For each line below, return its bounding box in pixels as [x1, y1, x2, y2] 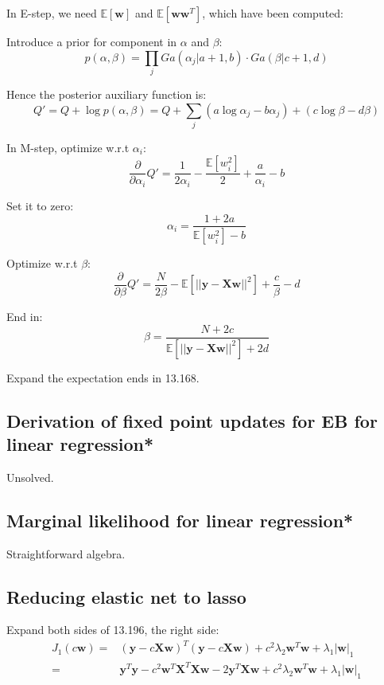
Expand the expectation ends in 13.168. [6, 369, 200, 386]
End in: [6, 308, 43, 325]
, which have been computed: [202, 5, 343, 21]
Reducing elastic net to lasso [6, 584, 246, 609]
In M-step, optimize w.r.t [6, 139, 130, 155]
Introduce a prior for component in [6, 33, 177, 49]
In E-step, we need [6, 5, 97, 21]
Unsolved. [6, 468, 54, 485]
